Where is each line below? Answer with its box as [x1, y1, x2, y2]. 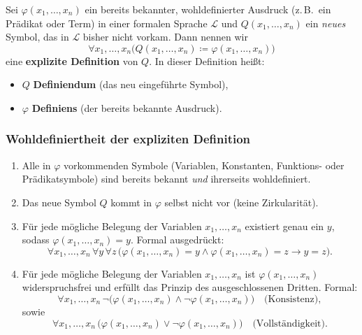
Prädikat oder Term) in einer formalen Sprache [6, 15, 208, 30]
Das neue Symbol [22, 194, 96, 209]
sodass [22, 232, 50, 247]
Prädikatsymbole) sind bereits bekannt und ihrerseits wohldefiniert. [22, 171, 311, 186]
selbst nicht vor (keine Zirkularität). [164, 194, 319, 209]
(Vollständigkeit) [252, 318, 325, 329]
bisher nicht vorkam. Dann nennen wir [82, 29, 248, 44]
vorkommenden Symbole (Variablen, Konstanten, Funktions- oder [64, 157, 345, 172]
